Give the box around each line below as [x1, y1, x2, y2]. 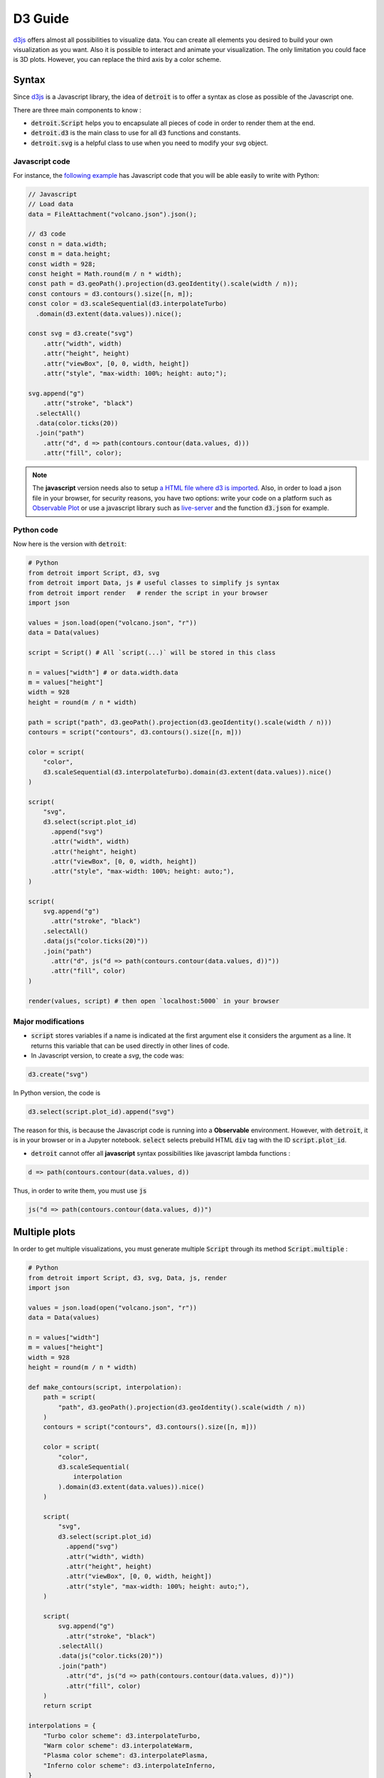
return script [43, 1702, 92, 1710]
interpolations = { [28, 1722, 96, 1730]
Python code [13, 525, 58, 535]
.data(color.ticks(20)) [36, 419, 119, 427]
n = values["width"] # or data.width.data [28, 669, 178, 676]
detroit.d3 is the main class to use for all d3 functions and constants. [31, 129, 241, 137]
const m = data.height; [28, 250, 112, 258]
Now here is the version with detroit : [13, 540, 127, 548]
